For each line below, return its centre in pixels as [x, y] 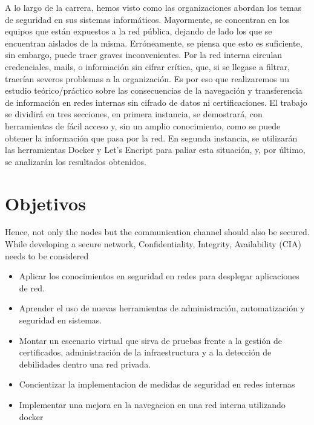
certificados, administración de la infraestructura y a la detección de [145, 352]
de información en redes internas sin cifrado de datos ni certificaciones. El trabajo [156, 102]
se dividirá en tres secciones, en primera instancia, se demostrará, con [134, 114]
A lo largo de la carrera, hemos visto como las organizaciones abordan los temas [153, 7]
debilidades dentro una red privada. [85, 364]
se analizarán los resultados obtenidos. [76, 161]
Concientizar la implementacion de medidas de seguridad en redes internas [157, 384]
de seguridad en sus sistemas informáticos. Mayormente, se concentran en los [147, 19]
